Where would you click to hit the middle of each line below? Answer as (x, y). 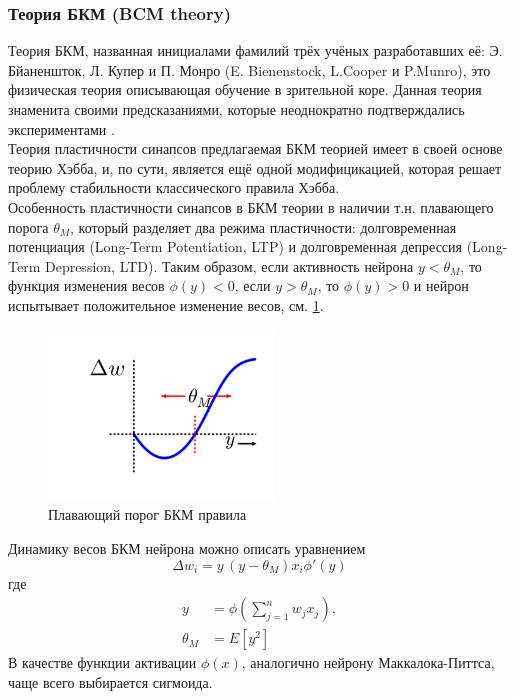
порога (28, 226)
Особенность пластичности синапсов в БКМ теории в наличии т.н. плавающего (251, 206)
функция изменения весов (86, 285)
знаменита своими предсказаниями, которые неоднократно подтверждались (236, 109)
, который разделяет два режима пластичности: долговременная (263, 226)
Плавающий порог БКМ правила (147, 514)
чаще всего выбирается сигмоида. (110, 681)
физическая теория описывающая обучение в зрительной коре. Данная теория (245, 89)
